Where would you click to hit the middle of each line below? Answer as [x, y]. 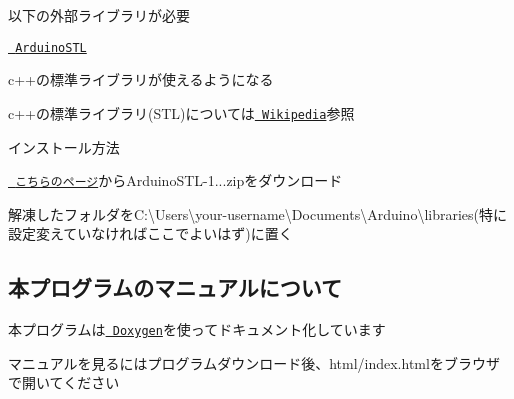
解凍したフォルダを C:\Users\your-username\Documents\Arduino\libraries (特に [258, 213]
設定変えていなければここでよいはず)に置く [150, 233]
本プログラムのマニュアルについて [175, 287]
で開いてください [64, 382]
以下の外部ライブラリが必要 [99, 15]
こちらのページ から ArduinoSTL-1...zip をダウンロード [179, 180]
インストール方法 [64, 146]
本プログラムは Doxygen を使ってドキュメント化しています [197, 329]
